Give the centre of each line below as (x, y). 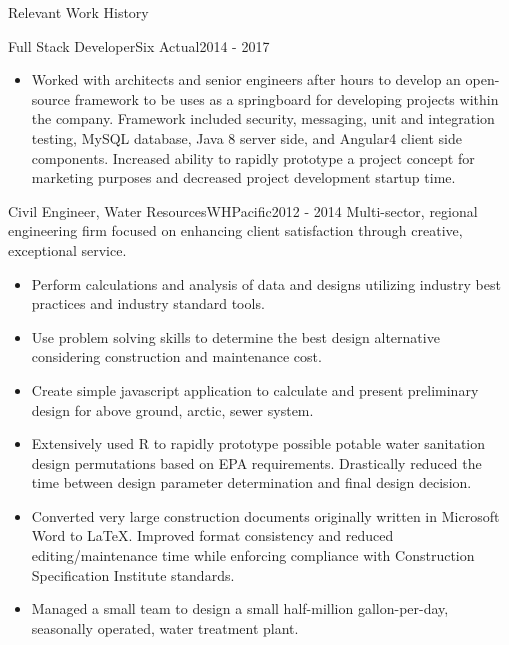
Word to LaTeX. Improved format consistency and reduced (212, 535)
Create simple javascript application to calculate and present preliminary (255, 389)
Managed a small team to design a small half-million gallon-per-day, (240, 608)
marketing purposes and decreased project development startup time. (243, 177)
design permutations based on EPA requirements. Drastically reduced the (256, 462)
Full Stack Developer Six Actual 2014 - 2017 (139, 45)
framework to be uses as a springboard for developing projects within (286, 98)
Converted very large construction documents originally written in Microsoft (265, 515)
